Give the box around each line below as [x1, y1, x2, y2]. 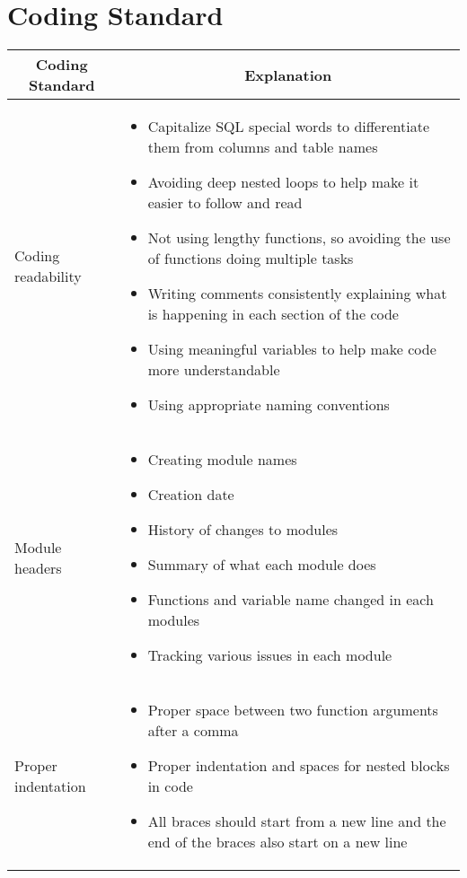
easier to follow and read [147, 192, 303, 214]
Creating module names [147, 449, 297, 470]
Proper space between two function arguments [147, 699, 438, 721]
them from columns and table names [147, 136, 378, 158]
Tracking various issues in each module [147, 645, 392, 666]
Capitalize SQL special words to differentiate [147, 116, 430, 137]
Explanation [244, 64, 332, 85]
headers [14, 557, 62, 578]
